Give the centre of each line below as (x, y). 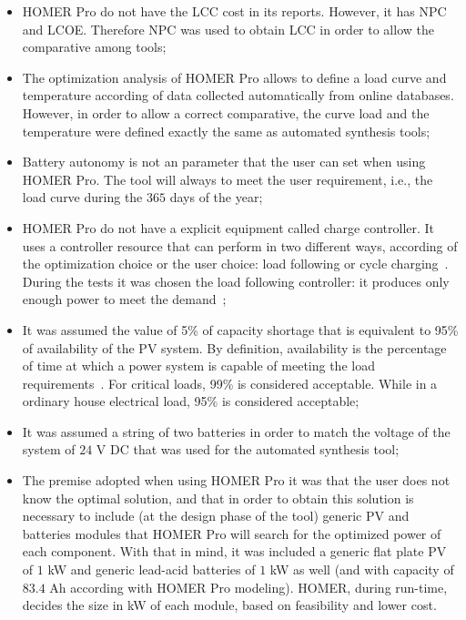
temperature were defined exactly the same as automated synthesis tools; (226, 131)
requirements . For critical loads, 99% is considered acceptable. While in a (230, 383)
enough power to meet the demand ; (124, 299)
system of (49, 449)
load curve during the (82, 197)
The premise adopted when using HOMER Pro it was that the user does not (236, 480)
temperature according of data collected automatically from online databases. (238, 95)
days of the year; (216, 197)
